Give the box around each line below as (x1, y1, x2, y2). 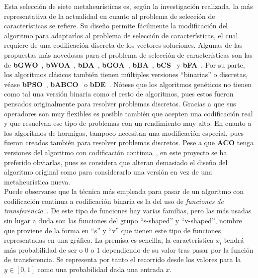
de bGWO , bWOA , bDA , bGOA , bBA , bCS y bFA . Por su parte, (4, 59, 245, 70)
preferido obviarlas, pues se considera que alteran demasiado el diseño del (4, 157, 228, 167)
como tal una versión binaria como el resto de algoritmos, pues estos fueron (4, 89, 234, 99)
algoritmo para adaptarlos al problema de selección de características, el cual (4, 30, 238, 40)
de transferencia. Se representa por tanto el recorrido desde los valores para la (4, 254, 241, 265)
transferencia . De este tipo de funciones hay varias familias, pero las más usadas (4, 205, 252, 216)
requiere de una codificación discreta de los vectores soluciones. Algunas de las (4, 40, 243, 50)
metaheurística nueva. (4, 176, 71, 186)
